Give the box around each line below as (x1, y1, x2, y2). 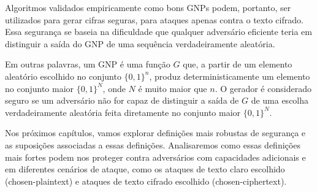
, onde (102, 82, 126, 94)
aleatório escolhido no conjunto (5, 69, 121, 82)
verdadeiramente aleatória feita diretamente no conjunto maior (5, 106, 241, 118)
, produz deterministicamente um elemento (149, 69, 310, 82)
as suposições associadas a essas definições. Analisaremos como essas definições (5, 138, 300, 151)
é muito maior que (138, 82, 207, 94)
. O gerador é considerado (215, 82, 311, 94)
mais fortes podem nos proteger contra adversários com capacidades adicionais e (5, 150, 306, 163)
